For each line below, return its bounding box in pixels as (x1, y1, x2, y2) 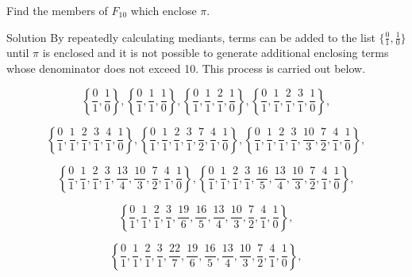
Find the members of (6, 2, 108, 18)
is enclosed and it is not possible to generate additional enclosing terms (42, 44, 389, 61)
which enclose (130, 2, 197, 18)
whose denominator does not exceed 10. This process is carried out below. (6, 60, 366, 77)
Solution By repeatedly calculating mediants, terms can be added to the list (6, 28, 375, 45)
